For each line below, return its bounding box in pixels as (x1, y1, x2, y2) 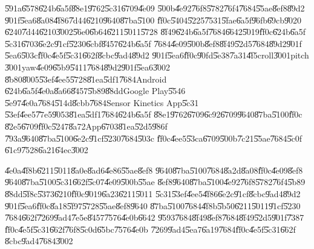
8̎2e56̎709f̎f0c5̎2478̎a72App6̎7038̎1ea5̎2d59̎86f (5, 119, 168, 132)
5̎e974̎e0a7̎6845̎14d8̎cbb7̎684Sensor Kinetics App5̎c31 (5, 96, 199, 109)
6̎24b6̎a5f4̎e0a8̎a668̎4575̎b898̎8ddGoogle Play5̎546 (5, 84, 186, 97)
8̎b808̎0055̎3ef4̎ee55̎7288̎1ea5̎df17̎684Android (5, 72, 167, 85)
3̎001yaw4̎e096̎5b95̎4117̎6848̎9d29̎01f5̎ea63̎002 (5, 60, 170, 73)
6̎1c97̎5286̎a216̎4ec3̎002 (5, 143, 88, 156)
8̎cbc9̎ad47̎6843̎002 (5, 235, 73, 247)
